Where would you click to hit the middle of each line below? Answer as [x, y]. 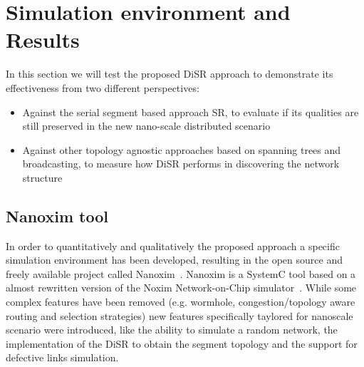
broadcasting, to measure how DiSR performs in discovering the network [181, 164]
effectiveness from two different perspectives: [103, 87]
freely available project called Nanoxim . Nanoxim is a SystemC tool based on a [181, 273]
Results [43, 40]
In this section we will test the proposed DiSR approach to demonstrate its [170, 74]
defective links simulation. [62, 357]
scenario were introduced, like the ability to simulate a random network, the [172, 330]
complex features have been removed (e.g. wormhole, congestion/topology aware [181, 302]
